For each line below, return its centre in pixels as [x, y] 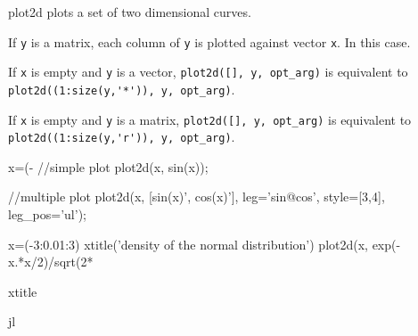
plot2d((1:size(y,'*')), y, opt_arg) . [122, 89]
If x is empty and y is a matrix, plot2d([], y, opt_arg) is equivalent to [210, 119]
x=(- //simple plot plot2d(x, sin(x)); [108, 166]
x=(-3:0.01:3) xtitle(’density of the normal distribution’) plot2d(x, [188, 244]
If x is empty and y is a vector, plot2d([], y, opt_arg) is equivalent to [208, 72]
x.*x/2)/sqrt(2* [51, 262]
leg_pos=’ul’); [47, 214]
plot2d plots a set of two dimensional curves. [130, 12]
